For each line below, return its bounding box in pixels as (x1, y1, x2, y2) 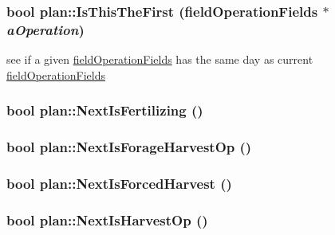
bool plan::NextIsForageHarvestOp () (6, 137, 252, 157)
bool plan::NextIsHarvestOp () (6, 210, 208, 229)
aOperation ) (6, 19, 85, 39)
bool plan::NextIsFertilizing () (6, 100, 203, 120)
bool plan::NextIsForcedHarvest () (6, 173, 232, 193)
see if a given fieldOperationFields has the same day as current (6, 51, 313, 68)
